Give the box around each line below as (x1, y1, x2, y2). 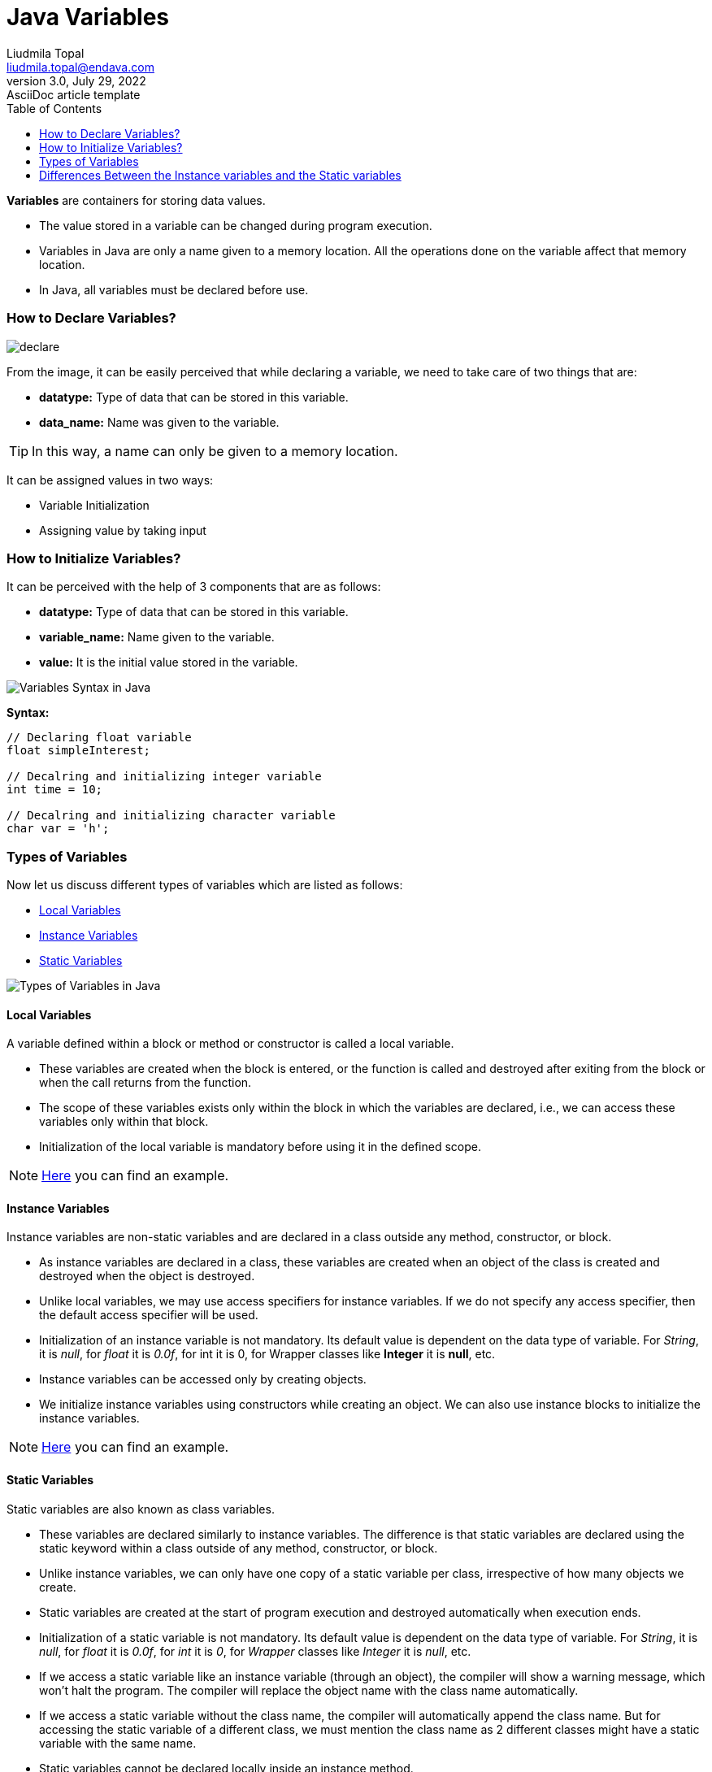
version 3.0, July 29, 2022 (7, 73, 146, 88)
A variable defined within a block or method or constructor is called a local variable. (7, 1036, 454, 1051)
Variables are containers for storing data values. (7, 193, 266, 207)
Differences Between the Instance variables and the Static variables (39, 167, 402, 182)
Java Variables (7, 3, 170, 31)
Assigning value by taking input (39, 523, 206, 537)
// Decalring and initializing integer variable (7, 770, 322, 784)
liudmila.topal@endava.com (7, 59, 154, 74)
